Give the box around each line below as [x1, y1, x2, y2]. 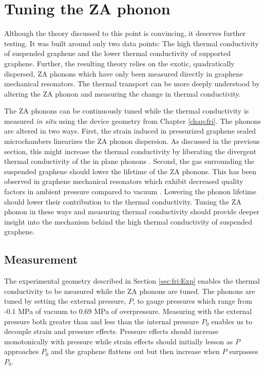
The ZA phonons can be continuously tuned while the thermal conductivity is [4, 105, 249, 116]
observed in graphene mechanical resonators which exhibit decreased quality [4, 176, 243, 187]
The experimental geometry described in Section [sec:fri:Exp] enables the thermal [4, 275, 260, 286]
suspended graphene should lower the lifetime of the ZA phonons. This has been [4, 165, 256, 176]
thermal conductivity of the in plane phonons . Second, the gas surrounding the [4, 156, 255, 166]
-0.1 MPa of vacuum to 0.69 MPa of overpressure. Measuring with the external [4, 305, 252, 316]
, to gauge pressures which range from [132, 295, 253, 306]
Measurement [4, 251, 78, 267]
